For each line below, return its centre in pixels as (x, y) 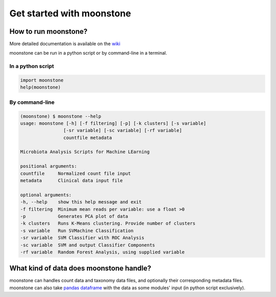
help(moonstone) (41, 87)
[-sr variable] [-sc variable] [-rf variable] (123, 131)
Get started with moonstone (70, 13)
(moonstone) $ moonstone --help (61, 116)
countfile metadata (88, 138)
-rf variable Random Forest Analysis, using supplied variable (102, 252)
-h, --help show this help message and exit (81, 202)
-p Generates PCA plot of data (74, 216)
